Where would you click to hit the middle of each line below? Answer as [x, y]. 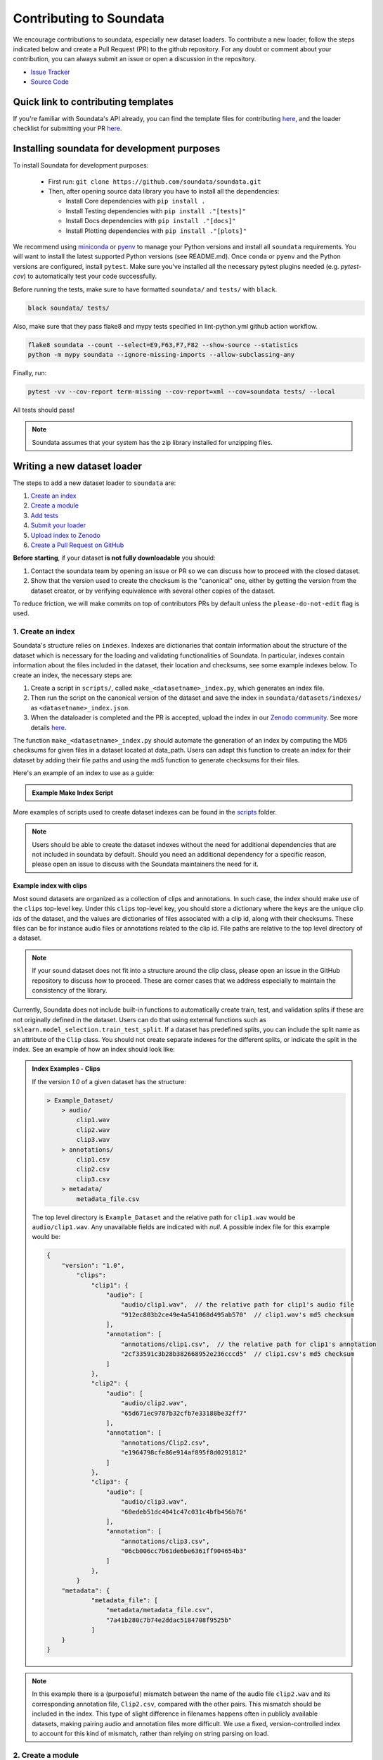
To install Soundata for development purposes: [81, 165]
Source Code [50, 82]
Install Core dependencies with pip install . [136, 201]
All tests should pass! [44, 410]
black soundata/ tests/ [69, 308]
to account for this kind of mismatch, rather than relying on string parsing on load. [150, 1733]
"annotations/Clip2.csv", [165, 1442]
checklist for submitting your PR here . [67, 128]
